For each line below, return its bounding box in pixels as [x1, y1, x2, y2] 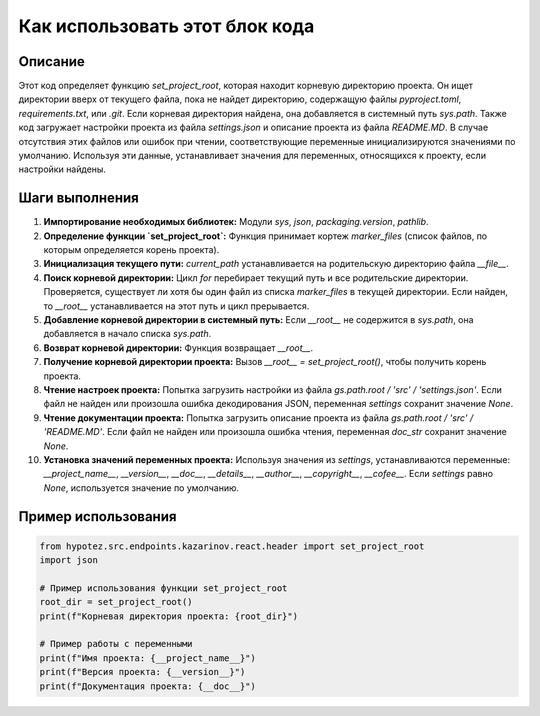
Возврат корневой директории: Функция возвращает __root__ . [43, 341, 314, 354]
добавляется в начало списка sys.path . [43, 328, 212, 340]
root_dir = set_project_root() [39, 596, 194, 608]
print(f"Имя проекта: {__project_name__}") [39, 652, 257, 664]
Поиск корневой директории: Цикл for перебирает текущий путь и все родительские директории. [43, 271, 469, 284]
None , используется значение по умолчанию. [43, 481, 240, 494]
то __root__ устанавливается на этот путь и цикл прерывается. [43, 300, 310, 312]
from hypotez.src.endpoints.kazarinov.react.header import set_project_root [39, 540, 425, 552]
